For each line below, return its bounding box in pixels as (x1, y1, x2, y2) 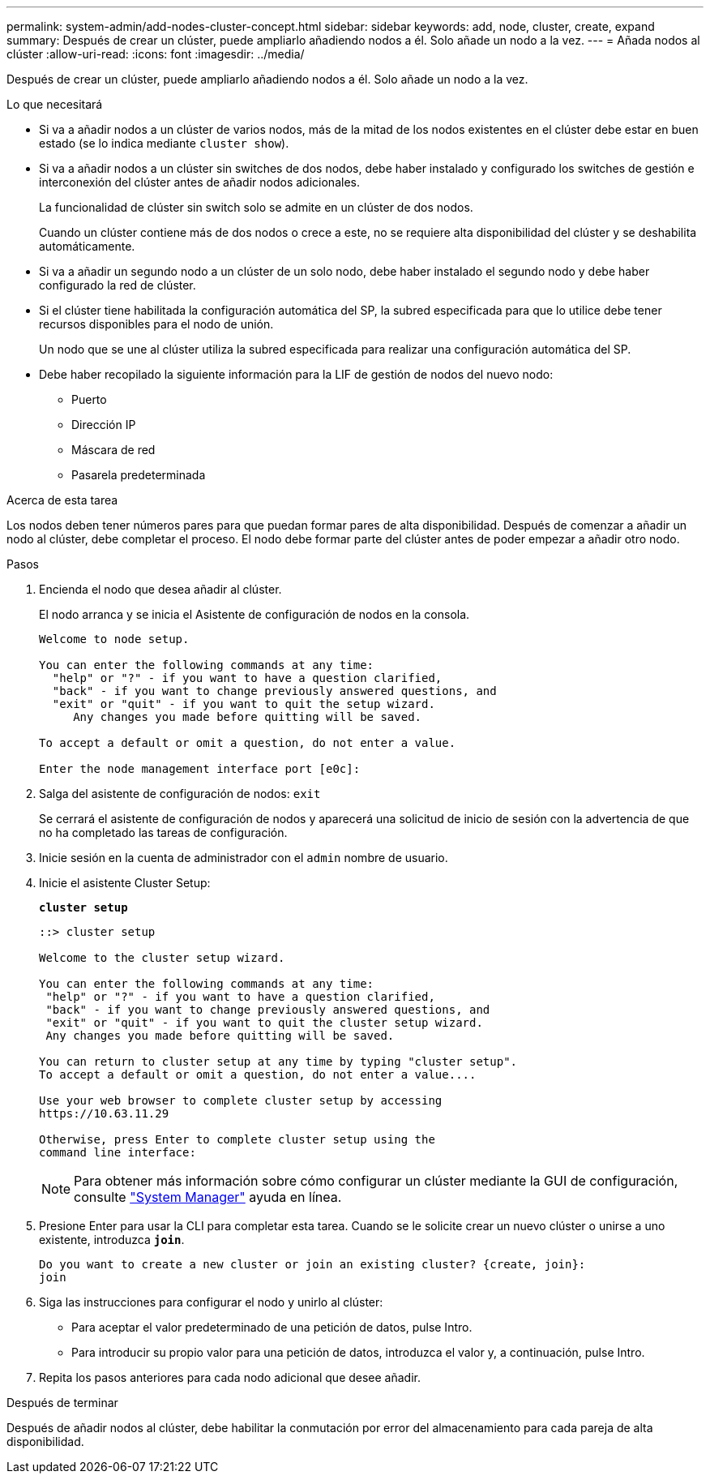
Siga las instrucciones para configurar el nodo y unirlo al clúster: (39, 1295, 383, 1309)
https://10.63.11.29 (39, 1107, 169, 1120)
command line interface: (39, 1146, 196, 1159)
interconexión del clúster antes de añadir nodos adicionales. (39, 175, 360, 189)
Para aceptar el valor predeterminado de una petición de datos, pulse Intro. (71, 1320, 473, 1334)
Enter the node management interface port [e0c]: (39, 762, 361, 775)
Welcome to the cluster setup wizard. (39, 951, 285, 964)
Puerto (71, 393, 107, 406)
